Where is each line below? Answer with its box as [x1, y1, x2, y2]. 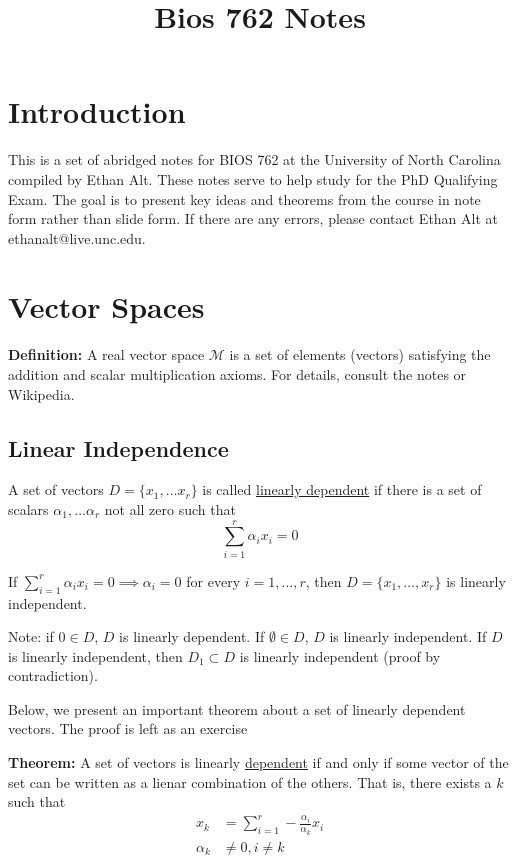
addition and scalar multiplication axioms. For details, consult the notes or [8, 364, 467, 384]
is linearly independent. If [329, 626, 487, 647]
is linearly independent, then [8, 645, 183, 666]
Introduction [8, 91, 186, 132]
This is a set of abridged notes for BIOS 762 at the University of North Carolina [8, 149, 501, 170]
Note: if [8, 626, 54, 647]
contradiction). [8, 665, 98, 686]
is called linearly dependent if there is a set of [202, 479, 482, 500]
